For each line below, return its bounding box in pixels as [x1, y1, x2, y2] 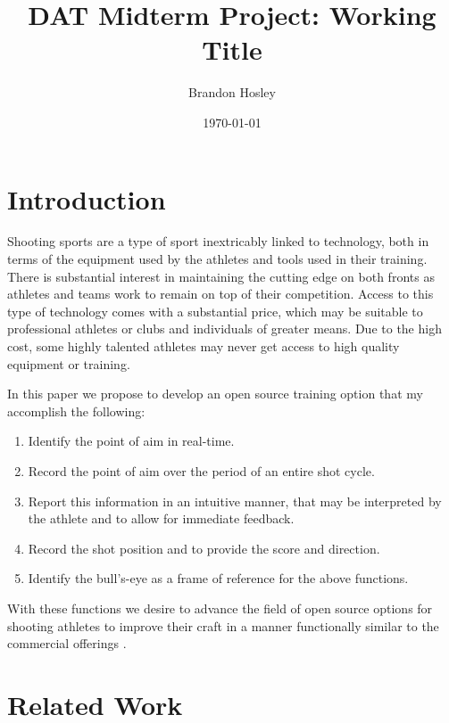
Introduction [7, 180, 166, 217]
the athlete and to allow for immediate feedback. [28, 509, 295, 528]
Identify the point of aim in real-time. [28, 431, 235, 450]
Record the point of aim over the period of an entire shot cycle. [28, 461, 375, 480]
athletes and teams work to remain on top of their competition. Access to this [7, 284, 434, 303]
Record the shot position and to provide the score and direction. [28, 538, 380, 557]
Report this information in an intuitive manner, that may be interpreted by [28, 491, 442, 510]
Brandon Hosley [188, 83, 276, 102]
